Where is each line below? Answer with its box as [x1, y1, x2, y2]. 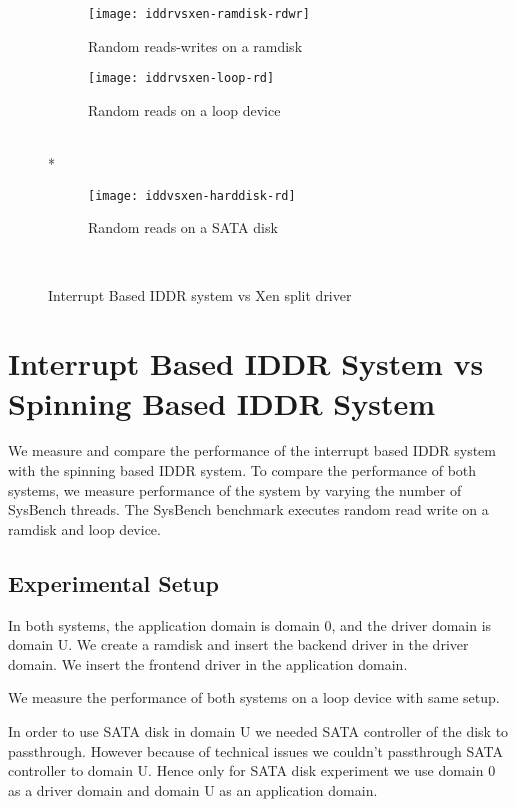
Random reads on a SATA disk [88, 217, 278, 238]
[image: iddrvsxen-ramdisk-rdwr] [88, 7, 310, 21]
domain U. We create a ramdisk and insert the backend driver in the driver [8, 634, 469, 655]
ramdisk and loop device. [8, 518, 161, 539]
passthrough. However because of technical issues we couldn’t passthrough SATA [8, 740, 503, 761]
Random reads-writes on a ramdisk [88, 35, 303, 56]
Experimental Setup [8, 567, 219, 598]
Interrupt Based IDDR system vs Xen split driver [48, 284, 352, 305]
